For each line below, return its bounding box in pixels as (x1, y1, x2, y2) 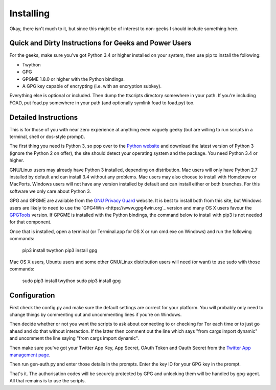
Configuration (9, 291, 55, 300)
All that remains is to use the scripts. (9, 378, 86, 384)
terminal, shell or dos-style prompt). (9, 133, 85, 140)
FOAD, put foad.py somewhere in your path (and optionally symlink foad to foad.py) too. (9, 100, 195, 106)
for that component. (9, 219, 52, 225)
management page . (9, 352, 51, 358)
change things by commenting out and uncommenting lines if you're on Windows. (9, 312, 182, 318)
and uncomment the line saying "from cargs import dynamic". (9, 335, 139, 341)
